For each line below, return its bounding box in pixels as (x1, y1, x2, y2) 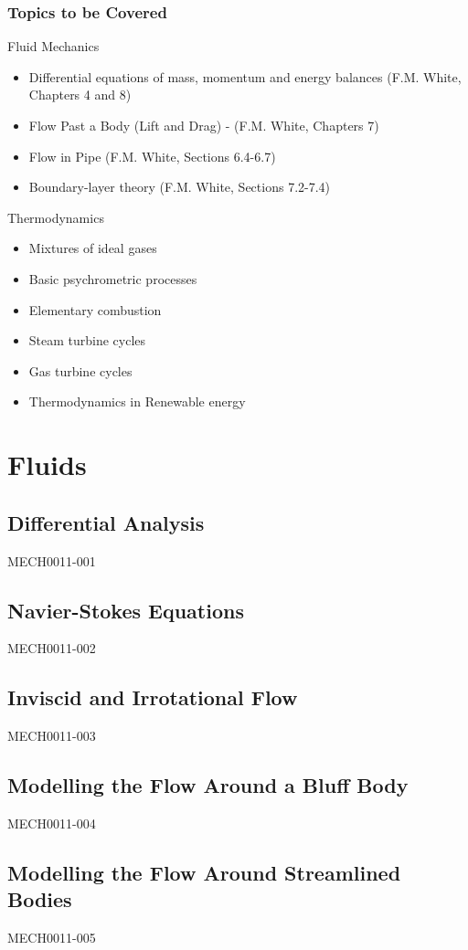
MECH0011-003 (7, 726, 96, 745)
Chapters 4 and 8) (28, 85, 132, 104)
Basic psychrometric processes (28, 269, 197, 288)
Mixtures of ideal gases (28, 238, 157, 258)
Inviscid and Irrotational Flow (7, 683, 298, 712)
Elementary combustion (28, 300, 162, 319)
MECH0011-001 (7, 551, 96, 570)
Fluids (7, 446, 87, 483)
